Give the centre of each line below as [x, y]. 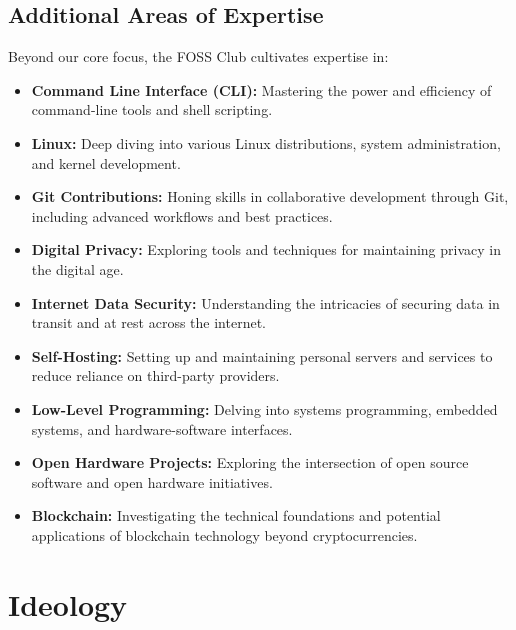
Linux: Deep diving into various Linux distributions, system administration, [266, 142]
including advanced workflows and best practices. [182, 215]
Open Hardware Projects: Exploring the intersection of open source [250, 462]
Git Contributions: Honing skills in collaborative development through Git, [270, 196]
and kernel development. [106, 162]
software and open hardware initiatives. [152, 481]
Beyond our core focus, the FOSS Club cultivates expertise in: [198, 56]
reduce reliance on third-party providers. [155, 375]
